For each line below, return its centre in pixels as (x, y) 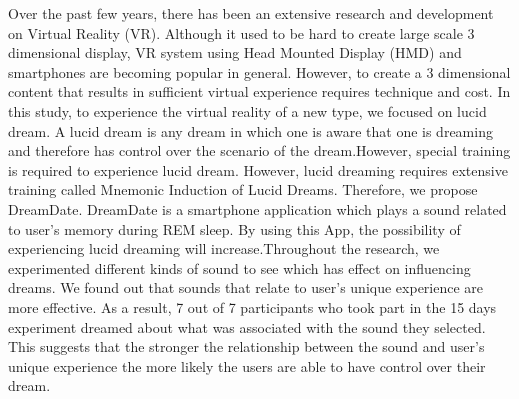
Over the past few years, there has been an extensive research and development (251, 13)
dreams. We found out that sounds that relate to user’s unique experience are (246, 287)
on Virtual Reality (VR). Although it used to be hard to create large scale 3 (241, 32)
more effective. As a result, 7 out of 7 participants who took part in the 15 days (252, 306)
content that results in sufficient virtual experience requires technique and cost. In (259, 91)
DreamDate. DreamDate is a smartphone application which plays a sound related (257, 208)
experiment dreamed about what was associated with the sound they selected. (247, 326)
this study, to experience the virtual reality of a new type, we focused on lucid (247, 110)
